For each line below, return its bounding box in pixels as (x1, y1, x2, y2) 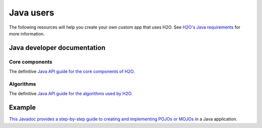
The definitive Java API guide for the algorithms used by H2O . (9, 91, 133, 96)
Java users (9, 7, 54, 18)
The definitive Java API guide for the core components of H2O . (9, 68, 135, 75)
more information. (9, 31, 45, 36)
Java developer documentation (9, 44, 106, 52)
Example (9, 103, 36, 112)
